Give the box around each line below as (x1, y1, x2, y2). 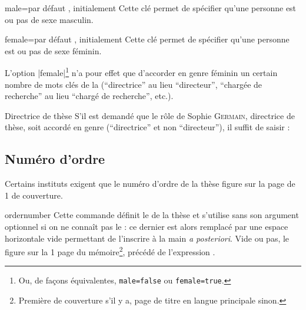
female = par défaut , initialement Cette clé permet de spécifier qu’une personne (5, 33, 290, 45)
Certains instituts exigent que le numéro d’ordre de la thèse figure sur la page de (5, 177, 295, 190)
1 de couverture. (5, 189, 63, 201)
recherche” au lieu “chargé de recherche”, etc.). (5, 90, 174, 102)
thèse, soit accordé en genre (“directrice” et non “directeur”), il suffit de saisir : (5, 121, 290, 133)
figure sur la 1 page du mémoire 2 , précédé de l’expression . (5, 244, 215, 258)
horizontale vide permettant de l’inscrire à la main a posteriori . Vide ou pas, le (5, 232, 290, 244)
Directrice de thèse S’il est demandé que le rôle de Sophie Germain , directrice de (5, 109, 295, 121)
